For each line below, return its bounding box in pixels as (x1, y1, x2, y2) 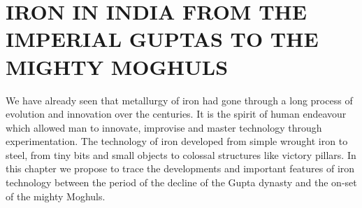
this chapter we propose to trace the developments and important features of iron (6, 161, 355, 176)
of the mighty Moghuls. (6, 188, 106, 203)
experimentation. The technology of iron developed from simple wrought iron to (6, 134, 348, 148)
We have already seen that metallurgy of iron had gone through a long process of (6, 92, 353, 107)
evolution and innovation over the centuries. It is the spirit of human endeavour (6, 106, 347, 121)
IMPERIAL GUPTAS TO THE (6, 25, 319, 53)
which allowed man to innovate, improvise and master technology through (6, 120, 322, 134)
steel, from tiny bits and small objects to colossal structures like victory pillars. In (6, 147, 356, 162)
